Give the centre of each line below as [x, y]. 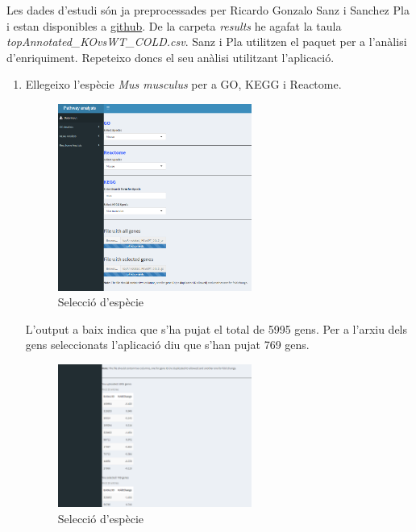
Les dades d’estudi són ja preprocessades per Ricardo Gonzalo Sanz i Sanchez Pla [208, 10]
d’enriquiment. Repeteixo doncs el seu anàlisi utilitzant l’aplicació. [171, 57]
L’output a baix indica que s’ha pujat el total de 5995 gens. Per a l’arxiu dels [216, 328]
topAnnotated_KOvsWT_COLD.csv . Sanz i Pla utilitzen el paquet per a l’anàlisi [207, 42]
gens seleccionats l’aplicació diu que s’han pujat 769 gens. [167, 345]
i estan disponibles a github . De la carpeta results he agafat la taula [174, 25]
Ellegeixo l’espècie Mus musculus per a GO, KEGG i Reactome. [183, 84]
